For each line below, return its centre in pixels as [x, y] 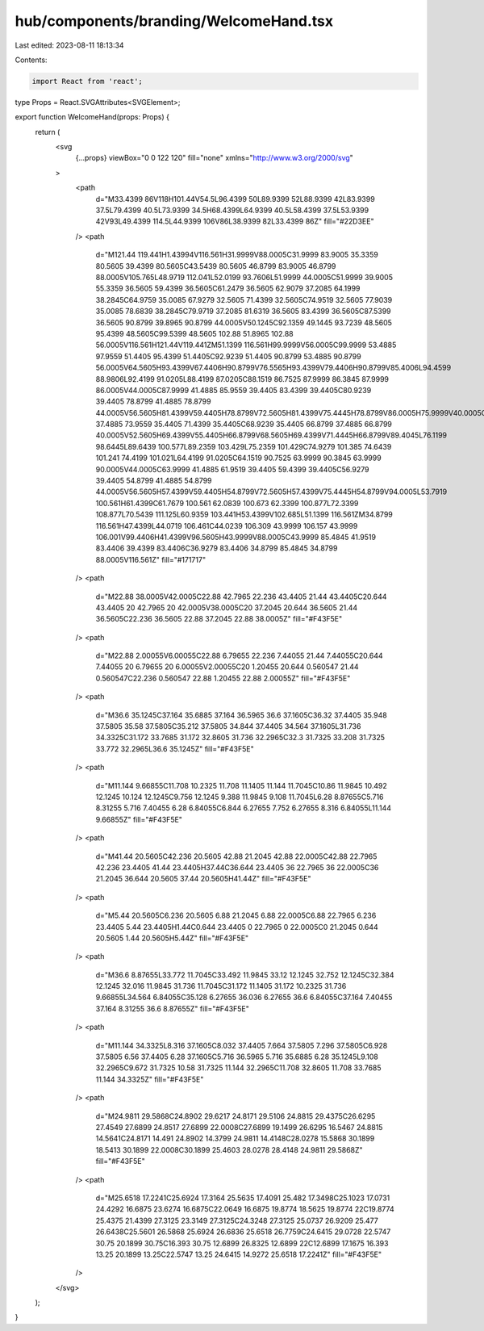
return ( [48, 132]
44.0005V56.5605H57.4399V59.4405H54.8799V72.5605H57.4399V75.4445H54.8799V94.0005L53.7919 [271, 492]
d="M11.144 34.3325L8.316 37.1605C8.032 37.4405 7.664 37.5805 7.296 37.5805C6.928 [242, 1045]
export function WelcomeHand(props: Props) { [92, 117]
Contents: [31, 60]
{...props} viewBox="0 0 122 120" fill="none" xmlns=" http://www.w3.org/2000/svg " [215, 158]
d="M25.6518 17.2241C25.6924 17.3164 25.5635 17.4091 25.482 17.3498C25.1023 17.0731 [243, 1198]
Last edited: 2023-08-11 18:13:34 [69, 45]
